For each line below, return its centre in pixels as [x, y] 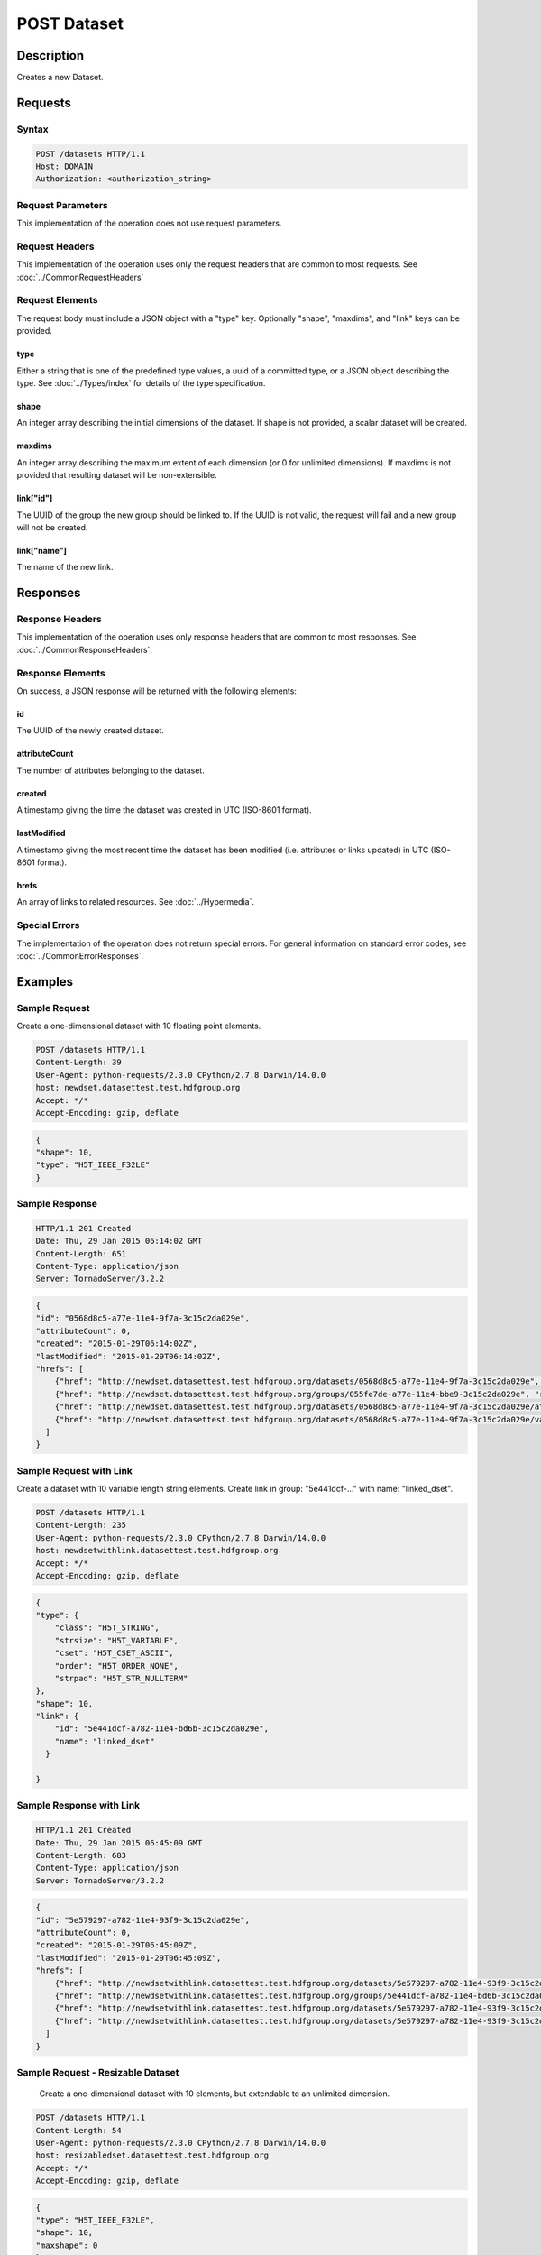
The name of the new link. [65, 567]
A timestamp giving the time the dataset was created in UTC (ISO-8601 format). [165, 810]
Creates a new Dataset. [60, 78]
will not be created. [52, 527]
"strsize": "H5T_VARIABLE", [117, 1640]
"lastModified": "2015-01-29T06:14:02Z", [128, 1356]
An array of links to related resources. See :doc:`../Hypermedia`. [135, 902]
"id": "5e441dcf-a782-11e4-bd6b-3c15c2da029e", [162, 1729]
